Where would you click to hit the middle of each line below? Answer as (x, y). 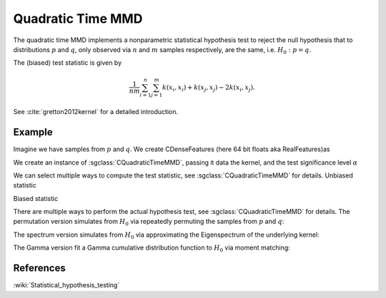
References (39, 268)
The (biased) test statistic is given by (68, 63)
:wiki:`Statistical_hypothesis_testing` (66, 285)
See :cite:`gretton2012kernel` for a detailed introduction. (96, 112)
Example (33, 132)
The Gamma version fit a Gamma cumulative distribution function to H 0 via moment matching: (152, 248)
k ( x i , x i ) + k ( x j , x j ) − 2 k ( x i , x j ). (208, 88)
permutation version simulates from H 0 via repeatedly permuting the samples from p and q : (149, 222)
